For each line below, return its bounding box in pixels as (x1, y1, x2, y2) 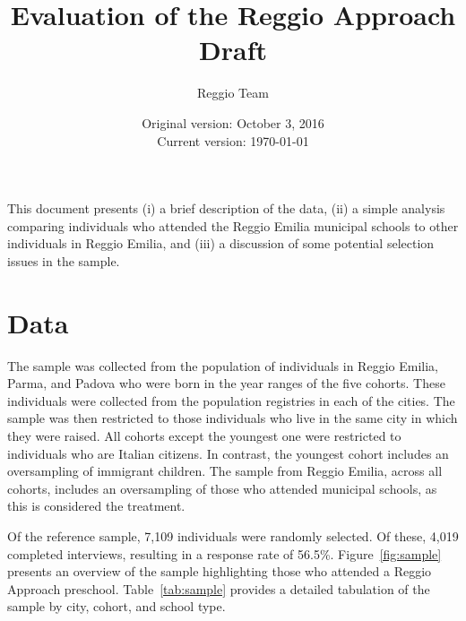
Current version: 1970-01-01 (157, 131, 309, 150)
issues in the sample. (7, 251, 120, 270)
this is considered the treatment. (7, 496, 186, 515)
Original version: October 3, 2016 (142, 113, 324, 132)
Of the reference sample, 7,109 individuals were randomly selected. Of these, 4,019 (7, 526, 459, 545)
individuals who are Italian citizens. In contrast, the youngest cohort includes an (7, 444, 449, 462)
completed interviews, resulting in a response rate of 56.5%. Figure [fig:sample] (7, 544, 442, 563)
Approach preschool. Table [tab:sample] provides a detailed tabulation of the (7, 579, 430, 598)
